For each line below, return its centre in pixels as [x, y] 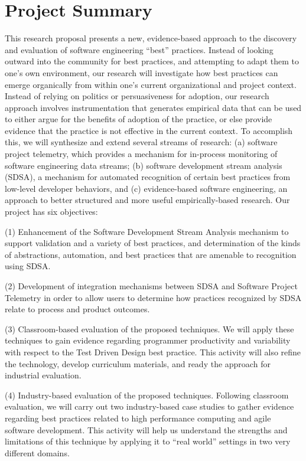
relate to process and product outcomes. [77, 309]
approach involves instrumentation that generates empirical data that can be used [153, 107]
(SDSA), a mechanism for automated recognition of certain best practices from [148, 177]
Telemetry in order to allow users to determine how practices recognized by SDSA [153, 297]
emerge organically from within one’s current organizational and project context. [151, 84]
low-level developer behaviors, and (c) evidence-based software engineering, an [146, 188]
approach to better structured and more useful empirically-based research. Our [147, 200]
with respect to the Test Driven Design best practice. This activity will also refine [153, 352]
